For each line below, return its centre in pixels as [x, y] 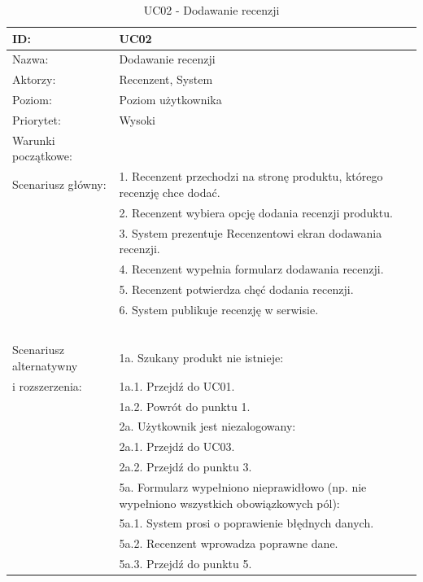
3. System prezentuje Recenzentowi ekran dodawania [251, 232]
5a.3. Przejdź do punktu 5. [185, 564]
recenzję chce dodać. [170, 192]
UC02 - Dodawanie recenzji [211, 10]
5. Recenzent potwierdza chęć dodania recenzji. [236, 289]
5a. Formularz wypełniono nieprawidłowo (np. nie [243, 487]
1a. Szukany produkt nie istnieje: [201, 358]
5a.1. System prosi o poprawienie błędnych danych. [246, 523]
